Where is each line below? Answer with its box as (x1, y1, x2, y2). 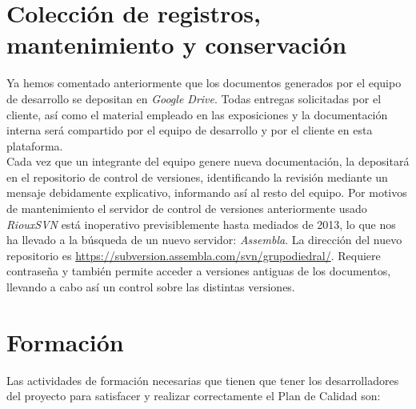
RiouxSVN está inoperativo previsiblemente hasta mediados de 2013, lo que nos (6, 215, 396, 232)
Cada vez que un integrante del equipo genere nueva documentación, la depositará (6, 153, 410, 170)
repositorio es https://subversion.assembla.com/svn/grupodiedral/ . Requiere (6, 247, 381, 263)
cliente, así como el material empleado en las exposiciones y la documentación (6, 106, 388, 122)
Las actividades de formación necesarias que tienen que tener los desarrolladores (6, 371, 399, 388)
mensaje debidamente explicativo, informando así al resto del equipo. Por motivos (6, 184, 407, 201)
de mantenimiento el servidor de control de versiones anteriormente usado (6, 200, 367, 217)
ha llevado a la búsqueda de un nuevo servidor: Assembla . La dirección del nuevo (6, 231, 402, 248)
